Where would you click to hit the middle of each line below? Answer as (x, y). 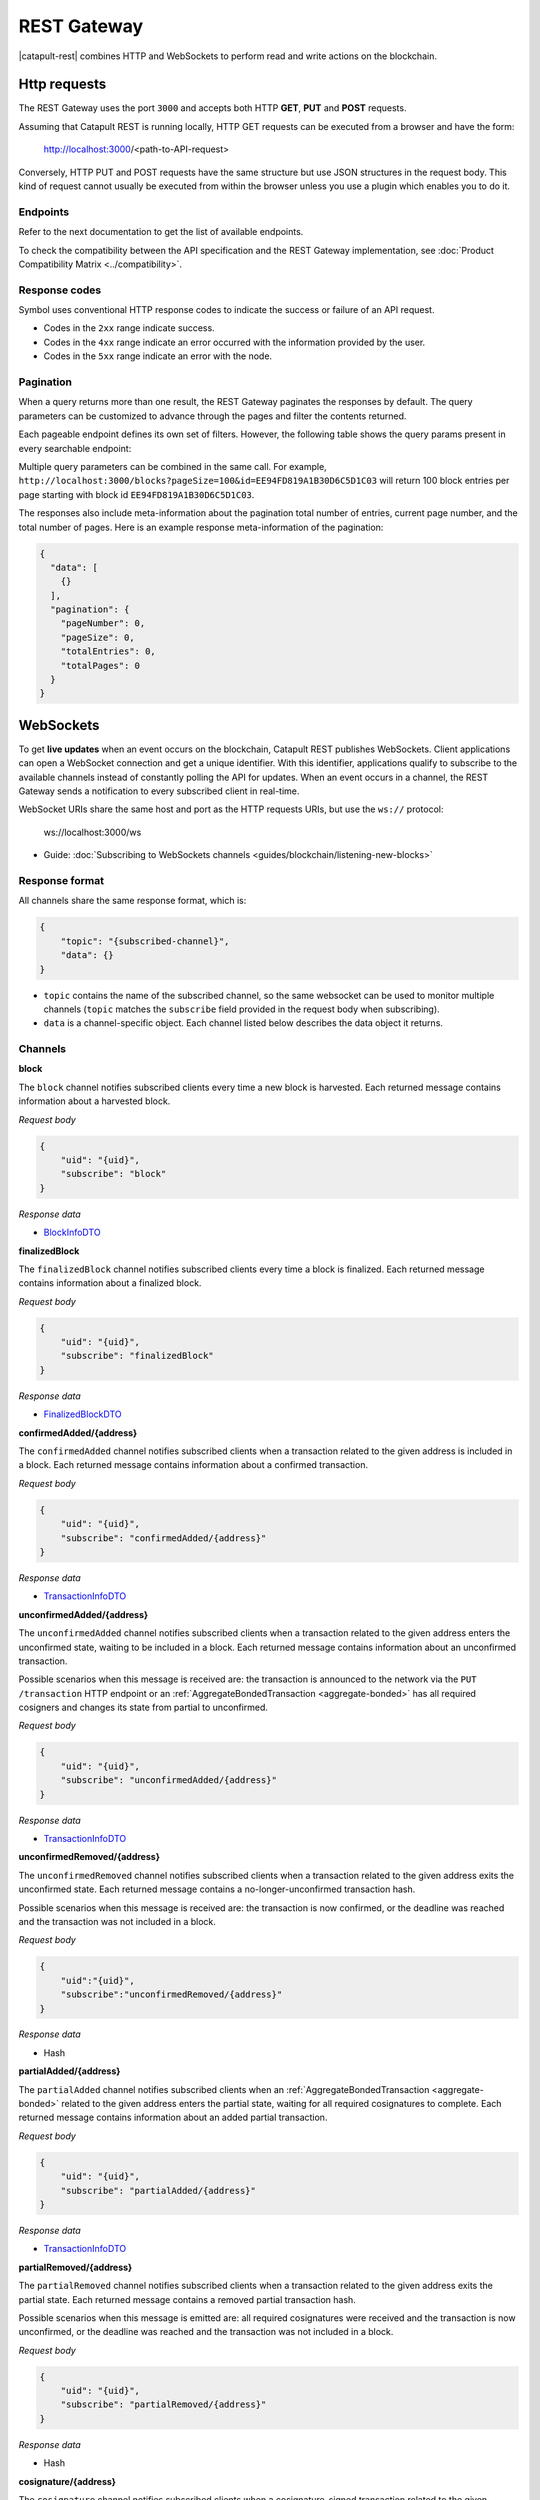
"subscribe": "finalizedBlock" (137, 1356)
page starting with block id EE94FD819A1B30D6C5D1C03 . (136, 494)
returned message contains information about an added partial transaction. (173, 2117)
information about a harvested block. (94, 1101)
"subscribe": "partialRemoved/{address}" (163, 2404)
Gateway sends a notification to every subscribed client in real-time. (159, 791)
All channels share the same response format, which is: (132, 901)
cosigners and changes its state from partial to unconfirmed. (143, 1707)
